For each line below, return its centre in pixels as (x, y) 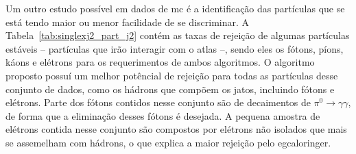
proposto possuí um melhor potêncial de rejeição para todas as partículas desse (172, 75)
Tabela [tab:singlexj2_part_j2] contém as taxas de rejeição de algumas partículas (178, 35)
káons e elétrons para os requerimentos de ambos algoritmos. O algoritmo (160, 62)
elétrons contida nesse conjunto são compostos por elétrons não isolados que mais (176, 129)
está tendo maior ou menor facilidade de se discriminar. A (128, 22)
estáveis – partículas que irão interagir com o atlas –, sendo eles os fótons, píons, (175, 48)
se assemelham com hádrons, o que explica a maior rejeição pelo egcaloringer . (168, 142)
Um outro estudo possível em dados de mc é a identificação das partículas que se (175, 8)
